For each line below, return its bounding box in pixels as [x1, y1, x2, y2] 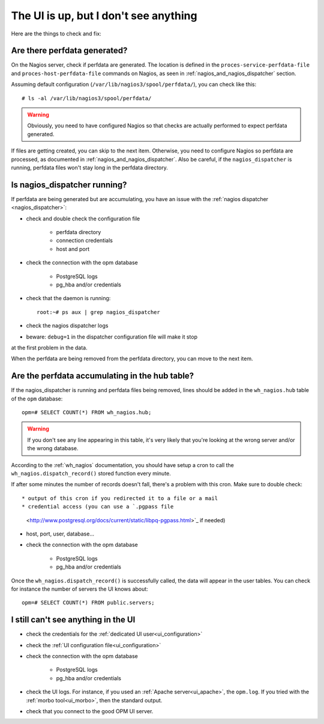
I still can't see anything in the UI [11, 615, 136, 625]
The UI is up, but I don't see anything [11, 9, 197, 22]
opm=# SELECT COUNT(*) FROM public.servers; [22, 599, 155, 606]
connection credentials [56, 237, 113, 244]
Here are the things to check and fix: [11, 30, 101, 37]
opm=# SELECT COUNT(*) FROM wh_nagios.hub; [22, 409, 152, 416]
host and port [56, 245, 90, 252]
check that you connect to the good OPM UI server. [26, 707, 154, 714]
